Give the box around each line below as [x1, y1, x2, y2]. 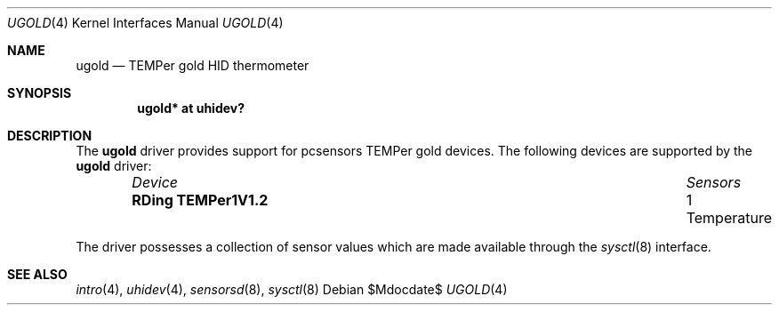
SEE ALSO [7, 267, 68, 282]
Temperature [686, 209, 772, 227]
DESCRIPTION [7, 128, 92, 143]
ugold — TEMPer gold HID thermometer [76, 58, 309, 73]
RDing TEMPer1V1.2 [132, 191, 269, 209]
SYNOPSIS [7, 85, 72, 100]
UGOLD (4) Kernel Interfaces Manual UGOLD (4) [7, 15, 284, 30]
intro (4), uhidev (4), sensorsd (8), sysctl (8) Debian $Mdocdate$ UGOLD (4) [76, 282, 508, 297]
